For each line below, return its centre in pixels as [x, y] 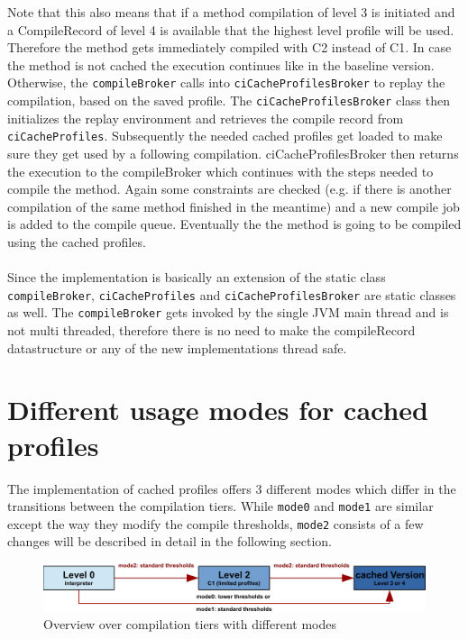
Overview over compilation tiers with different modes [190, 623]
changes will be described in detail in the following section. [170, 541]
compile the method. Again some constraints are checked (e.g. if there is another [229, 189]
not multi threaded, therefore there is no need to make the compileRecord [211, 330]
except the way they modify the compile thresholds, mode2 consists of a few [216, 523]
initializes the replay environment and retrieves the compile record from [206, 118]
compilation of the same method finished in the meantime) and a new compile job [234, 206]
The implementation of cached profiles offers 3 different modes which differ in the [232, 488]
